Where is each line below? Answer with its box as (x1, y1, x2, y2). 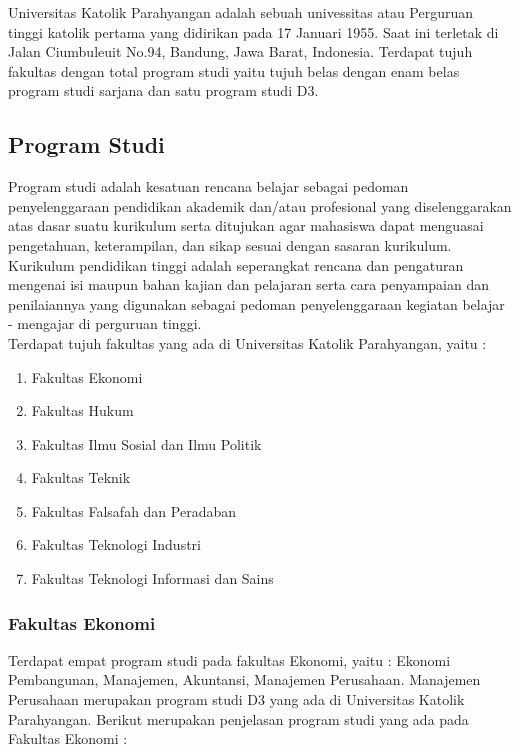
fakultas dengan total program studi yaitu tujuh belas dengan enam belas (8, 60, 460, 81)
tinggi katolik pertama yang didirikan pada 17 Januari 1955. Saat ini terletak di (8, 21, 499, 42)
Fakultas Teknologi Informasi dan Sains (31, 568, 274, 589)
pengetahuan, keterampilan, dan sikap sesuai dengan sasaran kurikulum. (8, 234, 452, 255)
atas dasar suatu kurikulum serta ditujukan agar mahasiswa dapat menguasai (8, 215, 484, 236)
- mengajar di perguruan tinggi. (8, 313, 202, 334)
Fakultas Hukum (31, 400, 134, 421)
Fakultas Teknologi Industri (31, 534, 202, 555)
